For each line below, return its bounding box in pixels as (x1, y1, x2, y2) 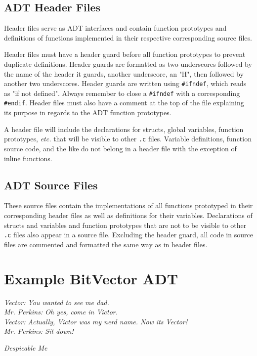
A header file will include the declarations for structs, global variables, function (4, 124, 244, 134)
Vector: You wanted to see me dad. (4, 297, 109, 307)
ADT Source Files (4, 177, 98, 192)
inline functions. (4, 153, 52, 163)
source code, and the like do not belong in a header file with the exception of (4, 143, 237, 153)
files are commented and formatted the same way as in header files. (4, 239, 208, 249)
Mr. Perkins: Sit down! (4, 326, 74, 336)
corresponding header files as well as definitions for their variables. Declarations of (4, 210, 253, 220)
